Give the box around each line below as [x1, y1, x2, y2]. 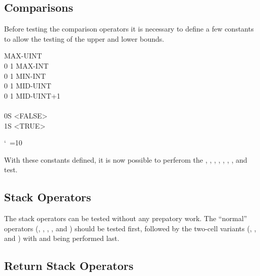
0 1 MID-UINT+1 [4, 90, 60, 101]
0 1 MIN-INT [4, 70, 46, 81]
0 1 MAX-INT [4, 60, 49, 71]
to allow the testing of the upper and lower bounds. [4, 33, 165, 44]
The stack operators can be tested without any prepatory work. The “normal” [4, 213, 247, 224]
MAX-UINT [4, 50, 42, 61]
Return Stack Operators [4, 258, 134, 273]
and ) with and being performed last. [4, 233, 119, 243]
